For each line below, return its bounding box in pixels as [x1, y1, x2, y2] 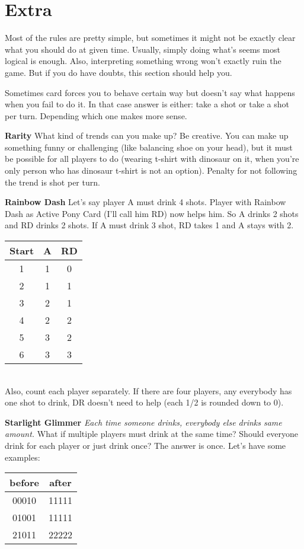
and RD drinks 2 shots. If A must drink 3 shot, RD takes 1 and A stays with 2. [5, 219, 294, 231]
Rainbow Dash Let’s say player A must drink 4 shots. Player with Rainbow [5, 196, 286, 208]
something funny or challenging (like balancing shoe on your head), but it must [5, 141, 293, 153]
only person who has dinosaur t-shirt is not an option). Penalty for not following [5, 164, 297, 177]
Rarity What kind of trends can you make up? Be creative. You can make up [5, 129, 289, 142]
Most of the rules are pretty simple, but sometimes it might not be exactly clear [5, 31, 296, 44]
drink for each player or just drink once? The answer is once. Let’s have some [5, 439, 286, 451]
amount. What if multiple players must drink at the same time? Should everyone [5, 427, 298, 440]
